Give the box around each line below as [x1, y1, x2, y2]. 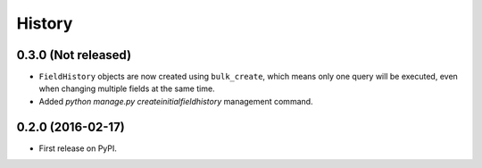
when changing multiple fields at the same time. [38, 83, 215, 94]
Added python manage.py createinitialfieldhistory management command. [38, 96, 313, 106]
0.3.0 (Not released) [16, 47, 132, 63]
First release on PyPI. [38, 143, 118, 154]
